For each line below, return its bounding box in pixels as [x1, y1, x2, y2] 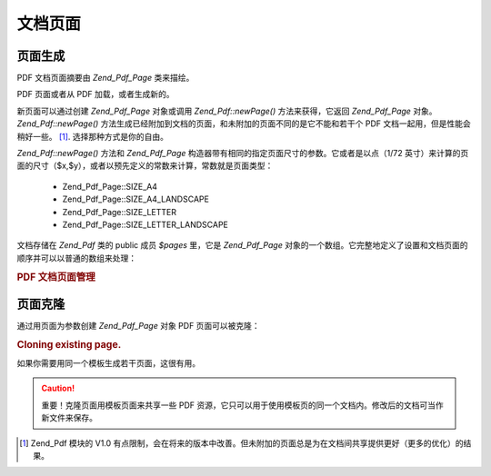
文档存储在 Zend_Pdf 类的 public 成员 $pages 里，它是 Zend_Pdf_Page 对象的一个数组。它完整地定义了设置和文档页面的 [16, 240, 468, 251]
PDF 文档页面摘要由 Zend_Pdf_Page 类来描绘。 [16, 73, 195, 84]
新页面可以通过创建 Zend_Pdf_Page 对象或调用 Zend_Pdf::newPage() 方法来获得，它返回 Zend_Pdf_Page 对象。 [16, 105, 437, 116]
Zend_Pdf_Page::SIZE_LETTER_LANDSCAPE [62, 219, 229, 230]
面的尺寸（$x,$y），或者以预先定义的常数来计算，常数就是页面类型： [16, 160, 274, 172]
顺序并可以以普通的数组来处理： [16, 253, 136, 263]
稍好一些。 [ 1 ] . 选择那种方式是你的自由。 [16, 131, 168, 142]
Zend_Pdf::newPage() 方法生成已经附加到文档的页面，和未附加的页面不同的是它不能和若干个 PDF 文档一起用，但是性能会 [16, 118, 472, 129]
